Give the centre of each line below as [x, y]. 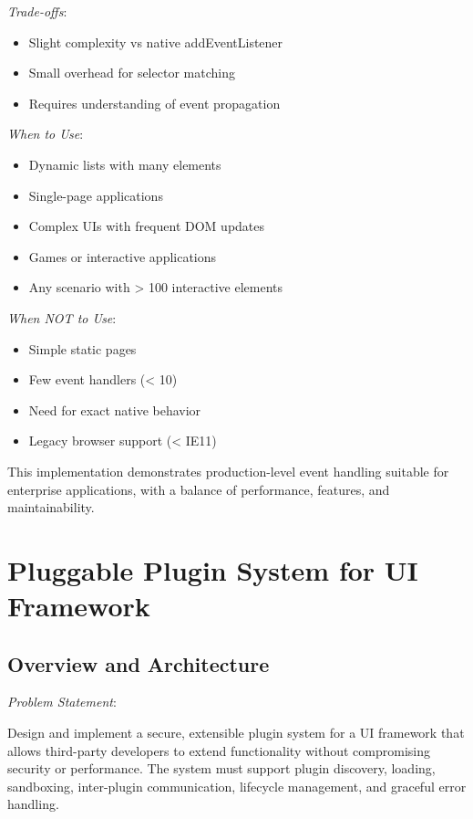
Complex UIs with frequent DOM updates [147, 226]
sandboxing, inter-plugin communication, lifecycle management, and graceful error [237, 786]
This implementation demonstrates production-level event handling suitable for [228, 471]
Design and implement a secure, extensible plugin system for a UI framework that [236, 733]
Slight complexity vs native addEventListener [156, 42]
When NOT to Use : [62, 317]
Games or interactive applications [123, 256]
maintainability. [51, 507]
